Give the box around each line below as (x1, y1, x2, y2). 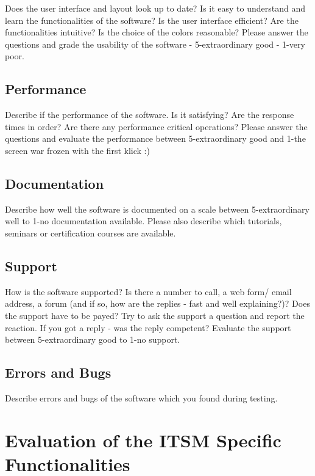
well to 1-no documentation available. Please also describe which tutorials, (5, 214, 282, 227)
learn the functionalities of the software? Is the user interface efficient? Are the (5, 13, 299, 26)
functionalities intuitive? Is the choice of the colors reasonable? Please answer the (5, 26, 308, 38)
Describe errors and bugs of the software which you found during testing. (5, 391, 278, 404)
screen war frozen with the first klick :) (5, 144, 150, 156)
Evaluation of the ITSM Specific (5, 427, 281, 452)
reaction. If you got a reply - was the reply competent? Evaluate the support (5, 321, 291, 334)
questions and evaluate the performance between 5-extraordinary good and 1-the (5, 132, 306, 145)
